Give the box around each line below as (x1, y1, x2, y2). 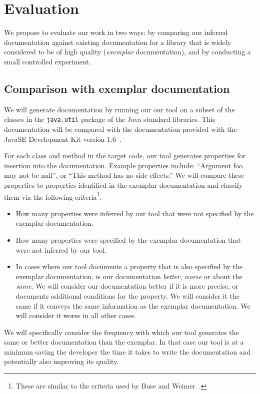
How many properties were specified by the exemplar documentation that (15, 234, 241, 245)
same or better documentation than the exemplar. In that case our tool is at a (4, 337, 244, 347)
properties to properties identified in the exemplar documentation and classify (4, 179, 243, 190)
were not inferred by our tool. (15, 244, 106, 255)
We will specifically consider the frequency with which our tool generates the (4, 327, 239, 337)
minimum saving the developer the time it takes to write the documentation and (4, 346, 251, 357)
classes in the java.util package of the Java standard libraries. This (4, 114, 215, 124)
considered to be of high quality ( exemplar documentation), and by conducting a (4, 46, 251, 57)
